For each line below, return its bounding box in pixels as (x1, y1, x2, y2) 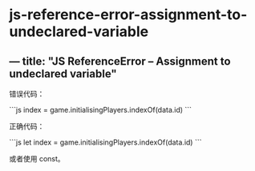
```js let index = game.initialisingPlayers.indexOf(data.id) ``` (9, 137, 202, 147)
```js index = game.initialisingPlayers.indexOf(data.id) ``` (9, 105, 192, 114)
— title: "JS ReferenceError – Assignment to (9, 54, 231, 68)
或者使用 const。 (9, 154, 65, 163)
